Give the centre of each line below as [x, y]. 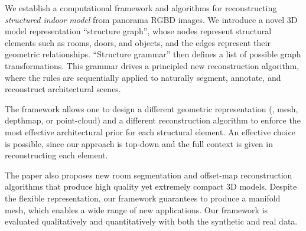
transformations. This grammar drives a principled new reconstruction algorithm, [152, 65]
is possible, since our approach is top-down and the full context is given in [139, 143]
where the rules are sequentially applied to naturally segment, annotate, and [143, 77]
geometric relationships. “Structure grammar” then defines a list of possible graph [153, 54]
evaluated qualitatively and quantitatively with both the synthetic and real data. [151, 221]
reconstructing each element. [56, 155]
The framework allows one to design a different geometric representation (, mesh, [152, 108]
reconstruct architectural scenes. [63, 89]
